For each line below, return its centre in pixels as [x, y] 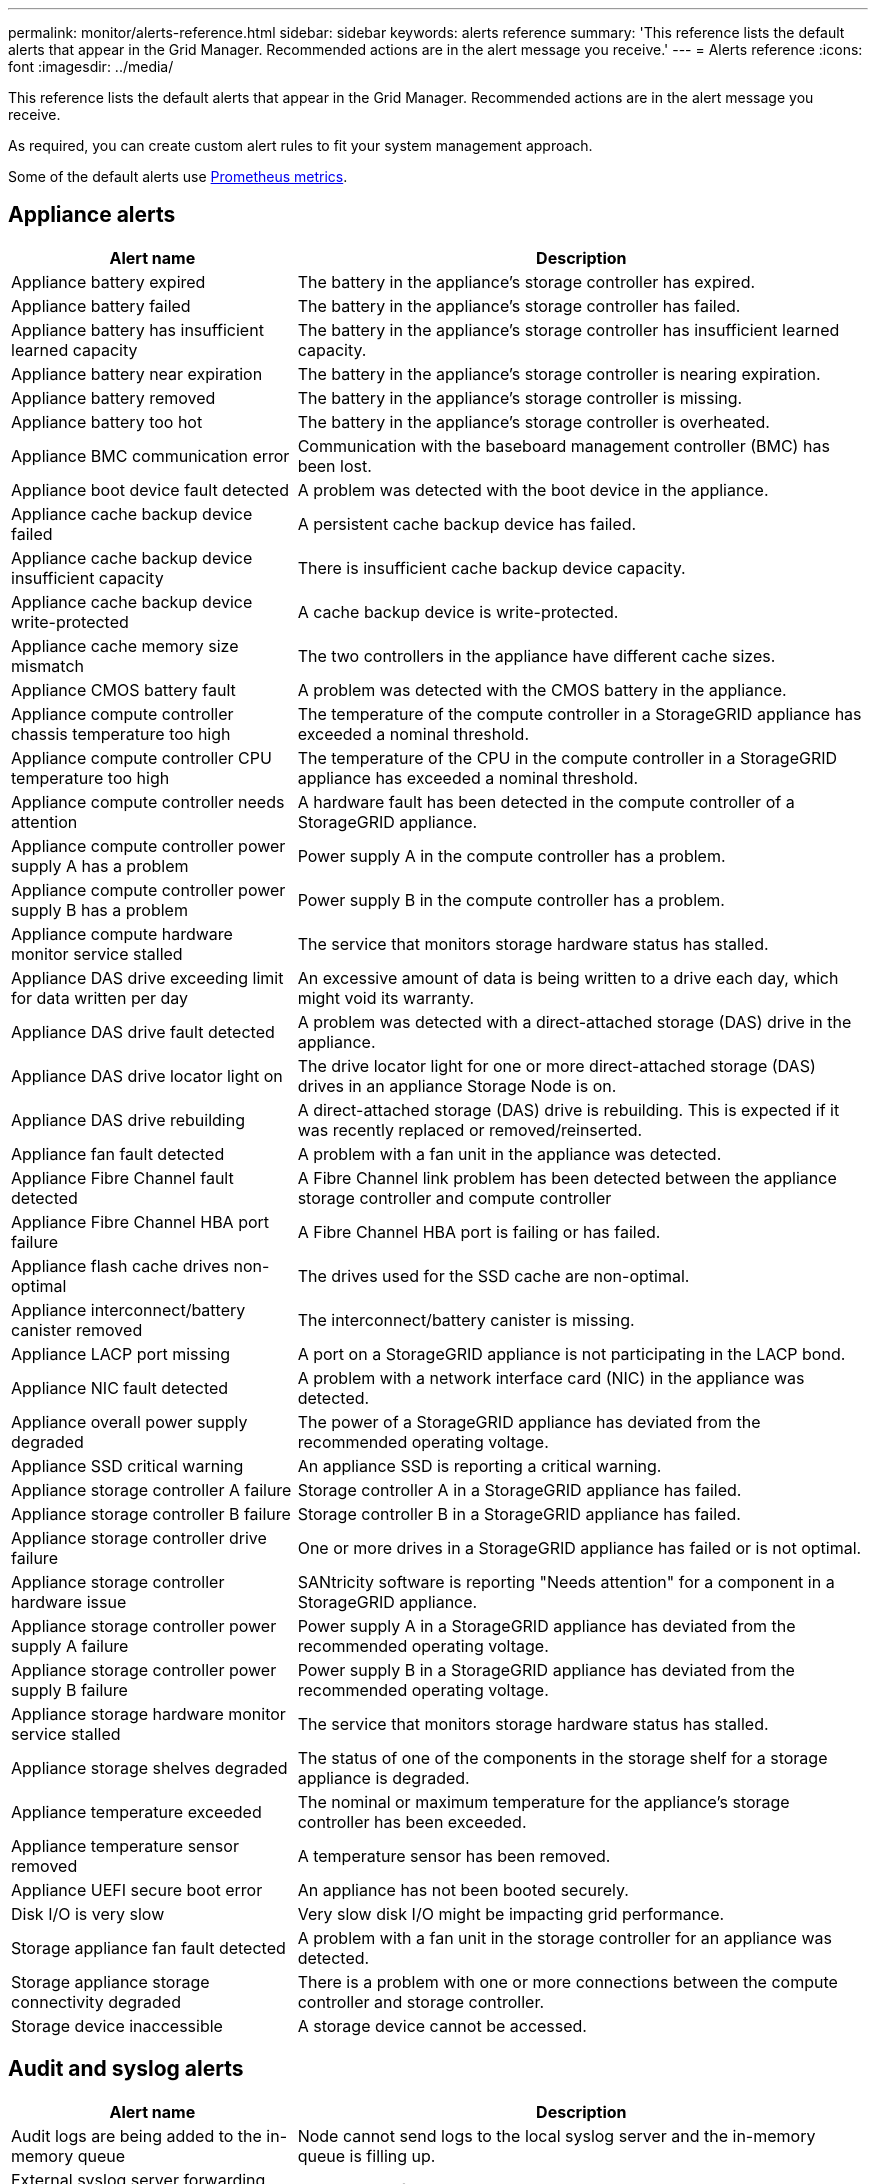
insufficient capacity [87, 577]
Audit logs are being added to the [136, 2135]
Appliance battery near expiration [137, 373]
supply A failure [70, 1645]
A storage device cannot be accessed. [442, 2025]
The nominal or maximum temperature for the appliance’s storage [543, 1801]
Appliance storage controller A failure [151, 1489]
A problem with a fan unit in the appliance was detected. [509, 1153]
